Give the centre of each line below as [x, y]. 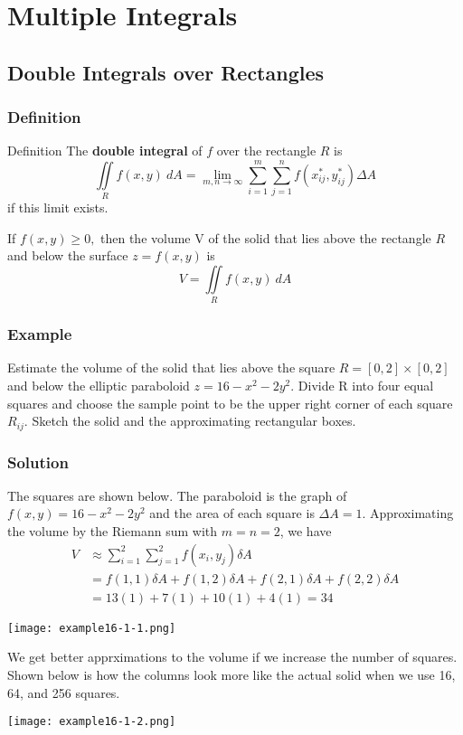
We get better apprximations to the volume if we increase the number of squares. [232, 657]
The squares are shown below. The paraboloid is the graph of [177, 495]
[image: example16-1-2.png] [92, 722]
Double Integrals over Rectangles [166, 72]
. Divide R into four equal [362, 386]
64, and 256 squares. [64, 692]
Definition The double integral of [105, 151]
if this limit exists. [58, 207]
